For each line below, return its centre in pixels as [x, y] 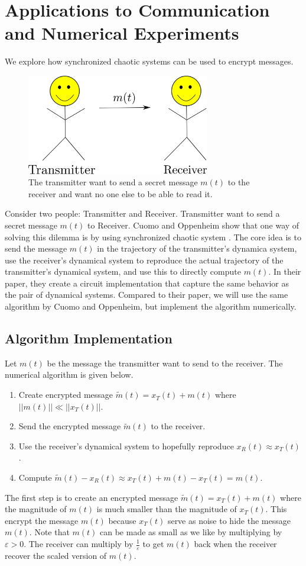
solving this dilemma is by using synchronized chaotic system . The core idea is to [153, 237]
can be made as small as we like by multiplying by [191, 532]
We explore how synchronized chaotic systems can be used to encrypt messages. [149, 61]
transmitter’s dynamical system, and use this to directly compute [123, 271]
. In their [285, 271]
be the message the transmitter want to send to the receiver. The [165, 363]
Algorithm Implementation [89, 338]
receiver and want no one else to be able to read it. [121, 193]
